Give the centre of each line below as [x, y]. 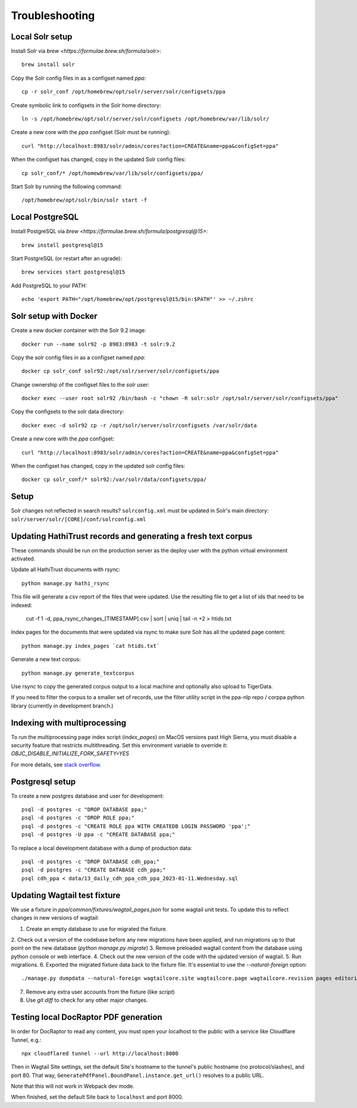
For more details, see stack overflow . [56, 764]
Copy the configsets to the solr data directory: [68, 412]
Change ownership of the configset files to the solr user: [80, 384]
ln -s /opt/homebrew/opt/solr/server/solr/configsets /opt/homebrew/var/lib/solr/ [145, 119]
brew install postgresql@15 [62, 245]
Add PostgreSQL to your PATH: [49, 285]
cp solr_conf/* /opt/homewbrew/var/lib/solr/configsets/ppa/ [112, 173]
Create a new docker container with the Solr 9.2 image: [79, 330]
